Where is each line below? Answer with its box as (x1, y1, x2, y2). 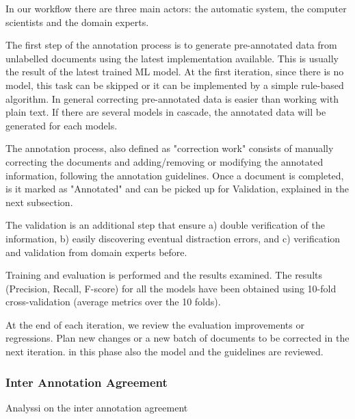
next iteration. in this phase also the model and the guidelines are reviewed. (5, 344, 324, 359)
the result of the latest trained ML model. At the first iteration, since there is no (5, 64, 344, 79)
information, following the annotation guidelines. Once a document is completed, (5, 168, 344, 182)
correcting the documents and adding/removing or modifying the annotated (5, 154, 324, 168)
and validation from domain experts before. (5, 244, 187, 259)
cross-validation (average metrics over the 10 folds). (5, 294, 221, 309)
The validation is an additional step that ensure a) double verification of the (5, 218, 326, 232)
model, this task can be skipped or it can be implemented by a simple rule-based (5, 77, 344, 92)
